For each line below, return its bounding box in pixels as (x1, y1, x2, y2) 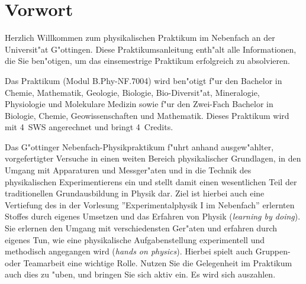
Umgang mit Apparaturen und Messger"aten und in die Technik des (5, 164, 252, 176)
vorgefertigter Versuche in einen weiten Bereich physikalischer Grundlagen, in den (5, 152, 301, 164)
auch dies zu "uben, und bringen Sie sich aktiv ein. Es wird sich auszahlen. (5, 268, 276, 280)
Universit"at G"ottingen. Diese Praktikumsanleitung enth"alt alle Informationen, (5, 43, 297, 55)
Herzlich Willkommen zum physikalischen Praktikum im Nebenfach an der (5, 31, 275, 44)
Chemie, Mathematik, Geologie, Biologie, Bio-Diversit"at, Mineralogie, (5, 86, 260, 98)
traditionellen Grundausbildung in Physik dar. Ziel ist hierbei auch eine (5, 187, 265, 199)
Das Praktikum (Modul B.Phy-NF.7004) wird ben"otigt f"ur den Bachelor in (5, 74, 282, 86)
